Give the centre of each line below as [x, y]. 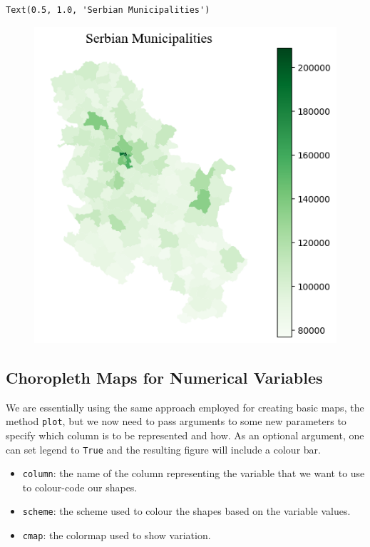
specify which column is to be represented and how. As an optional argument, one [185, 435]
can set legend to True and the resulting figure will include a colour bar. [163, 449]
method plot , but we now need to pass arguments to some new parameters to [176, 421]
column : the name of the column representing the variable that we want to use [194, 473]
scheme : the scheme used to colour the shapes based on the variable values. [186, 511]
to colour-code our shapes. [80, 487]
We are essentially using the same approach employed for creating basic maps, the [185, 407]
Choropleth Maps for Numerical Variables [164, 377]
